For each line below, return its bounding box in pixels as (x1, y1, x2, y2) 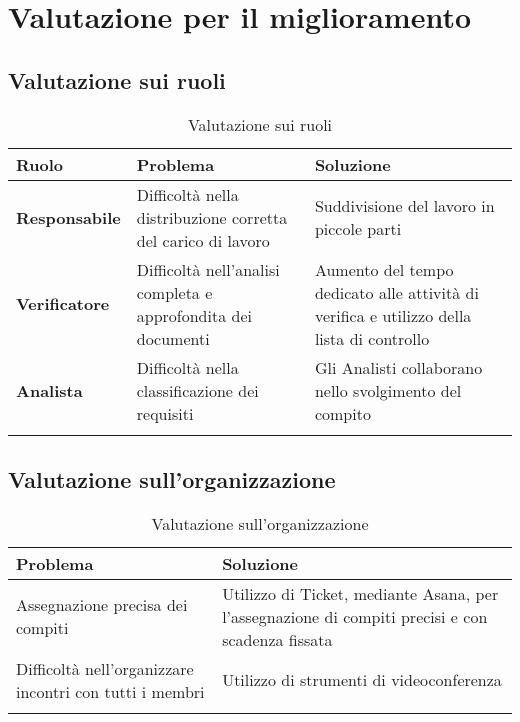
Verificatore (16, 292, 110, 316)
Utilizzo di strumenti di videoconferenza (222, 668, 502, 692)
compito (314, 401, 371, 425)
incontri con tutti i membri (16, 679, 205, 703)
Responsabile (16, 205, 121, 229)
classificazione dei (136, 378, 259, 402)
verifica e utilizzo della (314, 303, 472, 327)
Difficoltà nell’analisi (136, 257, 280, 281)
